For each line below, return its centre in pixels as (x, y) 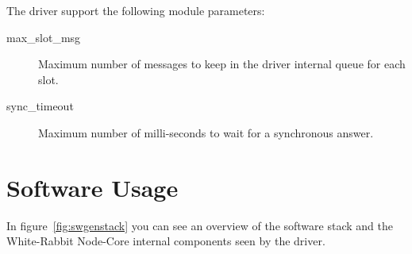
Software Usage (92, 187)
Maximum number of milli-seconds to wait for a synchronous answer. (206, 132)
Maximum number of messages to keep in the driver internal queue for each (222, 64)
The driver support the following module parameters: (136, 10)
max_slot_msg (44, 37)
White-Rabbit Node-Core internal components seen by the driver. (166, 241)
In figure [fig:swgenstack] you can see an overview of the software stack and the (200, 225)
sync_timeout (40, 106)
